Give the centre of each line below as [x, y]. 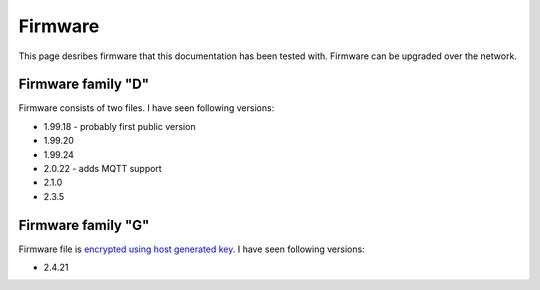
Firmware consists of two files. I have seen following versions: [146, 108]
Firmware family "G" [84, 225]
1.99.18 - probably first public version [119, 126]
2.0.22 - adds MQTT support [102, 169]
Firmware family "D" [84, 84]
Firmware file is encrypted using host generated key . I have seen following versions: [191, 249]
